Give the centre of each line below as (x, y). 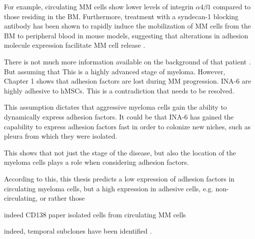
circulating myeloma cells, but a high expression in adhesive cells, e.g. (109, 188)
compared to (232, 6)
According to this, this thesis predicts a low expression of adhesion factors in (119, 178)
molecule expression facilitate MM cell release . (75, 45)
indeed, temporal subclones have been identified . (78, 231)
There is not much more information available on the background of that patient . (127, 61)
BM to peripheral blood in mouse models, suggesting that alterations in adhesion (126, 35)
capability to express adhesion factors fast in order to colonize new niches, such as (127, 126)
